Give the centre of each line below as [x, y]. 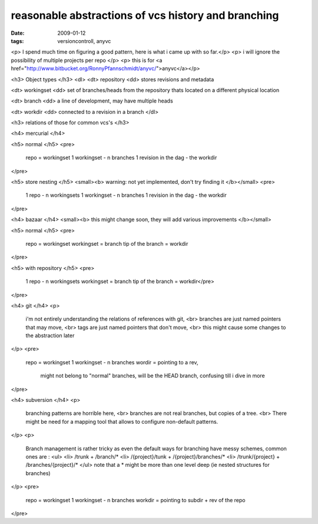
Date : [18, 33]
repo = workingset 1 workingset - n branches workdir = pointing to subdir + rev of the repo [135, 500]
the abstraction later [50, 335]
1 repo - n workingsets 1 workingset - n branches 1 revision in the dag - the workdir [126, 195]
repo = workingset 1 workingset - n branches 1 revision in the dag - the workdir [121, 158]
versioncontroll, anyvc [84, 41]
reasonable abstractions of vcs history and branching [145, 15]
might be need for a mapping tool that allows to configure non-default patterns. [122, 421]
